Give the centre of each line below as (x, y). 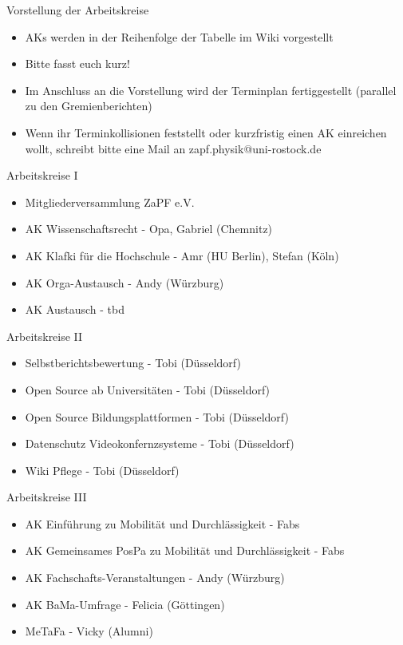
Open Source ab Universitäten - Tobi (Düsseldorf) (148, 389)
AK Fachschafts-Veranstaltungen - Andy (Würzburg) (155, 578)
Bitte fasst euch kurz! (77, 63)
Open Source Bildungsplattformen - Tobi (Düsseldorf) (157, 416)
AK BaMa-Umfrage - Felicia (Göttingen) (125, 604)
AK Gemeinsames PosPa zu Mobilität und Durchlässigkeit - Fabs (185, 550)
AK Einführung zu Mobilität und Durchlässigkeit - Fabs (162, 523)
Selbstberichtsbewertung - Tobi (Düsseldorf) (133, 363)
